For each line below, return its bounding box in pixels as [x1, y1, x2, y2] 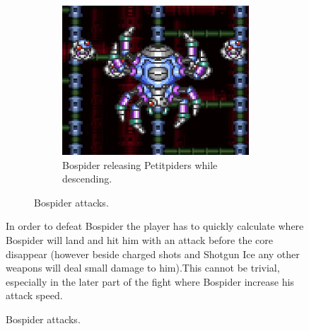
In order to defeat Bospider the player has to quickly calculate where [6, 219, 304, 233]
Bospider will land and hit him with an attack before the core [6, 232, 274, 247]
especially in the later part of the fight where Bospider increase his [6, 274, 294, 289]
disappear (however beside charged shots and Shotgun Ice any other [6, 246, 300, 261]
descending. [62, 171, 112, 186]
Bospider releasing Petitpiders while [62, 157, 218, 172]
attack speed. [6, 288, 63, 303]
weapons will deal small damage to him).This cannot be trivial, [6, 260, 280, 275]
